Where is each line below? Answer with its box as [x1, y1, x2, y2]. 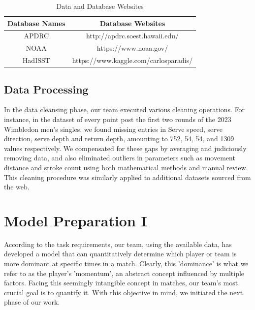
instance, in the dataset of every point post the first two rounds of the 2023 [4, 114, 231, 124]
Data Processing [4, 81, 89, 96]
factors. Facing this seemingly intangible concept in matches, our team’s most [4, 278, 238, 288]
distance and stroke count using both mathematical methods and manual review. [4, 162, 248, 172]
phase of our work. [4, 297, 60, 307]
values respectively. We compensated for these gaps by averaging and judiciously [4, 143, 247, 153]
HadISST [22, 55, 50, 65]
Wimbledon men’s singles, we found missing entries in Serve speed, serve [4, 124, 223, 134]
